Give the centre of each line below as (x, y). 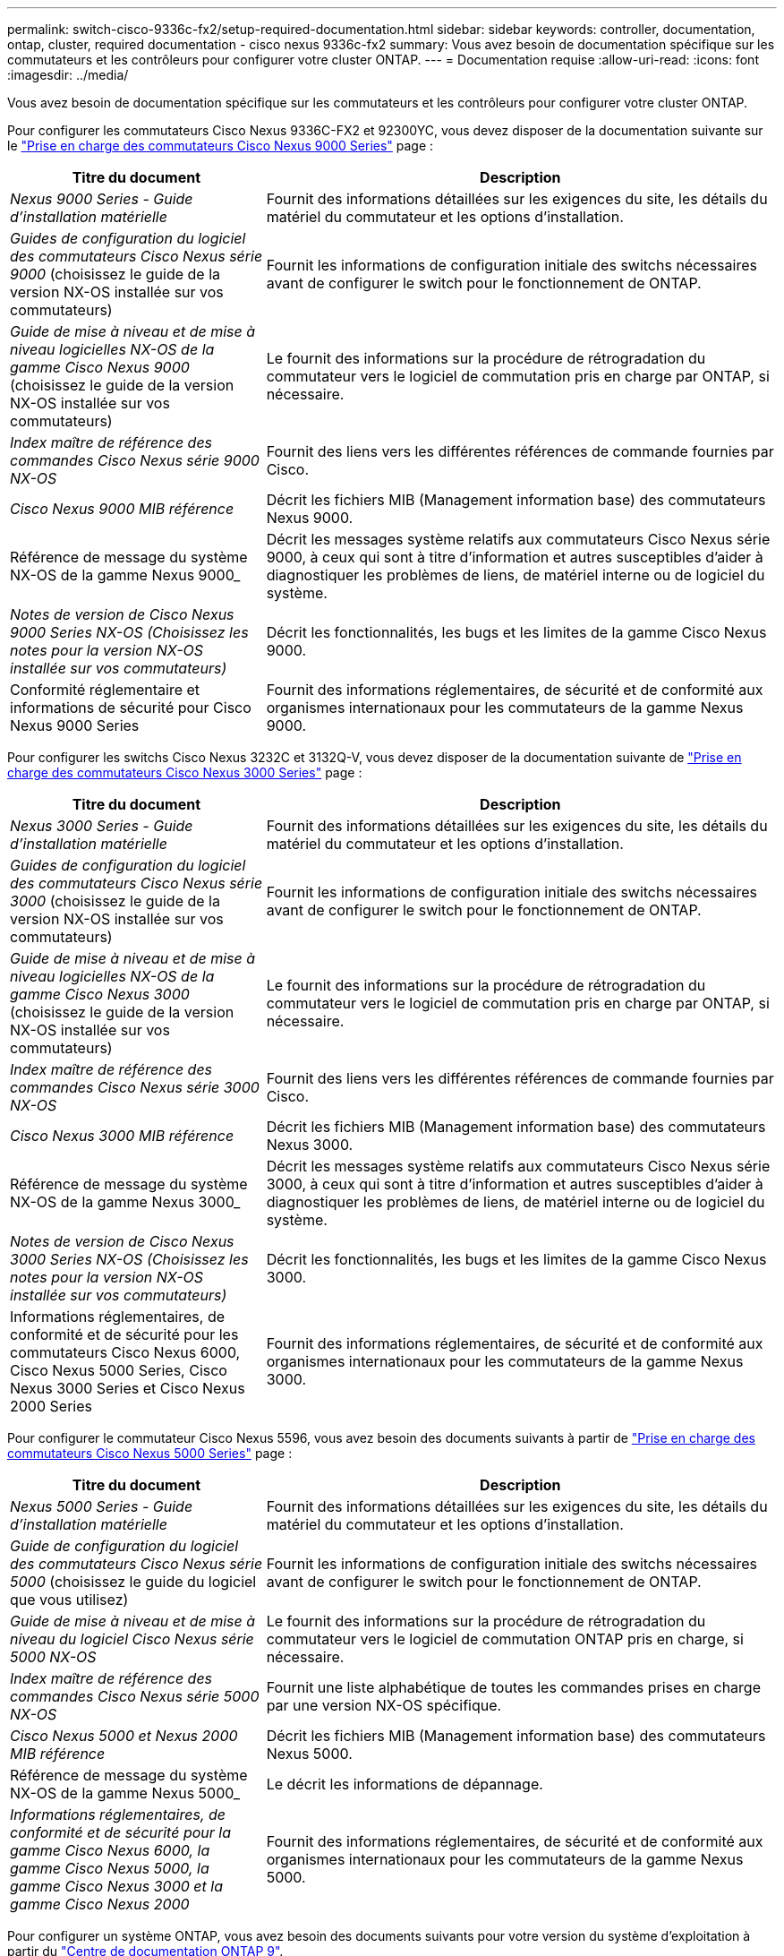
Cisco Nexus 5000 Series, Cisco (119, 1370)
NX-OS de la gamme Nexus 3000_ (125, 1202)
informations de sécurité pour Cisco (131, 708)
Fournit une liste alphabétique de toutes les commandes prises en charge (513, 1687)
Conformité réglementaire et (105, 690)
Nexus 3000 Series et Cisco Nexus (128, 1388)
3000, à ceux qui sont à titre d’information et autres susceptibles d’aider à (515, 1184)
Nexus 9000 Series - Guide (102, 199)
